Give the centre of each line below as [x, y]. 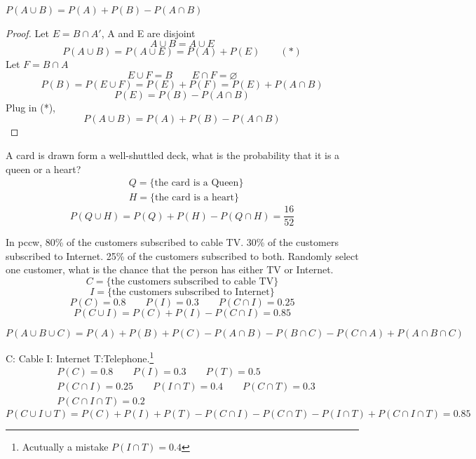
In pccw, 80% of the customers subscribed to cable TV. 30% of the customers [172, 242]
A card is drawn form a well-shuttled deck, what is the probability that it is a [173, 155]
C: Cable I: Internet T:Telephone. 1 [80, 357]
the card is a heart [195, 198]
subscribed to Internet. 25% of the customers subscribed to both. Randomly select [182, 255]
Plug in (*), [30, 107]
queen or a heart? [43, 169]
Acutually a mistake [65, 447]
